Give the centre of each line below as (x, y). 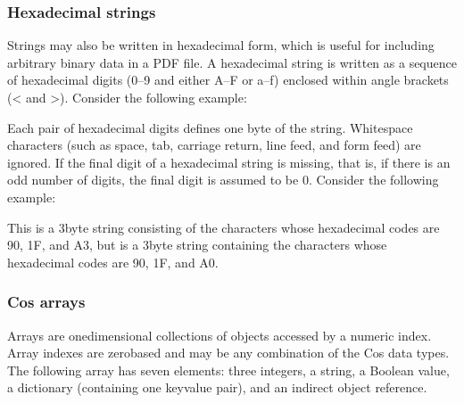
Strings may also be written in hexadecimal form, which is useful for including (221, 45)
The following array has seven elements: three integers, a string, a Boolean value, (228, 370)
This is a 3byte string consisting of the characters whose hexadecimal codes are (224, 227)
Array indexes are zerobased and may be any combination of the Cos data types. (228, 353)
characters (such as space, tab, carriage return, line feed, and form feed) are (214, 145)
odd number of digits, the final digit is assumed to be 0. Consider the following (223, 180)
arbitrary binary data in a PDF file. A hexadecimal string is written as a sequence (232, 62)
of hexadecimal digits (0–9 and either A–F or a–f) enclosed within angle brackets (228, 80)
